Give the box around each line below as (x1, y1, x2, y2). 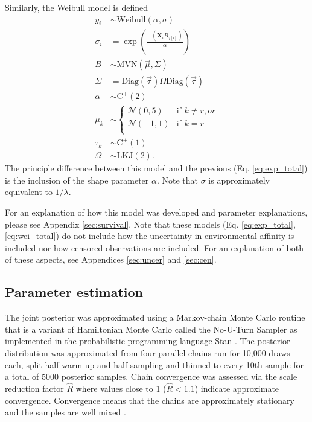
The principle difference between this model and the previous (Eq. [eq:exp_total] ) (5, 162, 308, 174)
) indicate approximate (194, 382, 279, 394)
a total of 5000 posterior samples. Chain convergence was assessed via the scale (5, 370, 298, 383)
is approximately (208, 173, 270, 186)
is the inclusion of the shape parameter (5, 173, 149, 186)
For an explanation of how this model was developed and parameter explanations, (5, 206, 308, 219)
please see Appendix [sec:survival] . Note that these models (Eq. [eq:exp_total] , (5, 217, 296, 230)
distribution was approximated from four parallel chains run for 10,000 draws (5, 346, 290, 359)
